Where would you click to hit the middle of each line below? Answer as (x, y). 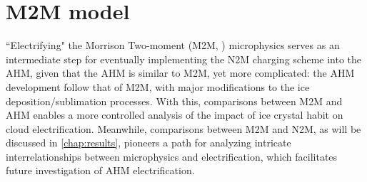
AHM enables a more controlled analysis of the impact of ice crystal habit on (175, 115)
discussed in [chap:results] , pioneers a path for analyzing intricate (149, 143)
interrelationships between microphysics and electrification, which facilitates (172, 156)
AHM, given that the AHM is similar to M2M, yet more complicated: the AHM (180, 73)
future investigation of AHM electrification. (100, 170)
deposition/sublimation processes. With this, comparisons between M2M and (174, 101)
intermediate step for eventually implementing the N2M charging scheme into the (184, 59)
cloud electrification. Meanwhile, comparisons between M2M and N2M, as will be (183, 128)
